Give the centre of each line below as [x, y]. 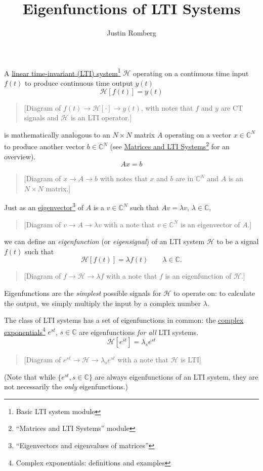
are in [185, 178]
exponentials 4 [25, 331]
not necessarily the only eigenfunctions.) [66, 386]
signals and [41, 117]
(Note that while [30, 376]
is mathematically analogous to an [57, 134]
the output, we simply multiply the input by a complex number [103, 303]
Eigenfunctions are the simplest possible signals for [83, 293]
